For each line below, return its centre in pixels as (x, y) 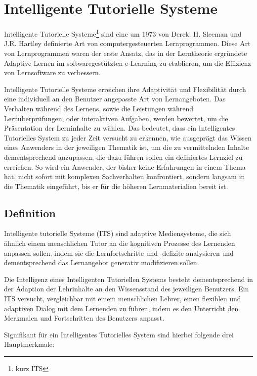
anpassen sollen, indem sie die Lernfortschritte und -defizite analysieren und (119, 253)
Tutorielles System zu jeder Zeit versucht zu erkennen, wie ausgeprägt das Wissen (128, 137)
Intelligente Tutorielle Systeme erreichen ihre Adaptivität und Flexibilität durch (125, 89)
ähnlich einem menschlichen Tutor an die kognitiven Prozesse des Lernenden (120, 243)
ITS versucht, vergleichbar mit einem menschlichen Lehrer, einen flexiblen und (123, 299)
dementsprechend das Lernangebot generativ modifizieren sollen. (102, 262)
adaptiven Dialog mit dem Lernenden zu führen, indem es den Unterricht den (121, 308)
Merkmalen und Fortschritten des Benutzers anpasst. (84, 318)
